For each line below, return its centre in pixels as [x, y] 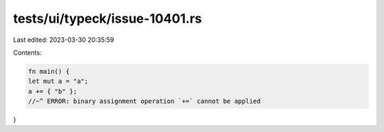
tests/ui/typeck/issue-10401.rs [107, 18]
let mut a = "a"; [58, 81]
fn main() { [49, 71]
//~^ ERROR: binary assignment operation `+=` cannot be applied [144, 101]
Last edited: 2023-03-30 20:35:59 [64, 40]
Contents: [27, 53]
